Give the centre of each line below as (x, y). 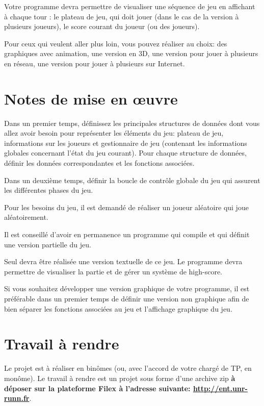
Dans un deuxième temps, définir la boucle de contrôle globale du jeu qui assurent (132, 180)
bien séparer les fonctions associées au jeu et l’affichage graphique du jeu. (118, 308)
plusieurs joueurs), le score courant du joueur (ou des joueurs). (102, 26)
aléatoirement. (26, 217)
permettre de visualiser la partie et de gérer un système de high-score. (113, 271)
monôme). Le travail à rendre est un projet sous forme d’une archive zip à (120, 378)
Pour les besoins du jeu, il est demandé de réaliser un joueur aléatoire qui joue (126, 207)
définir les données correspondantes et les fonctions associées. (99, 163)
